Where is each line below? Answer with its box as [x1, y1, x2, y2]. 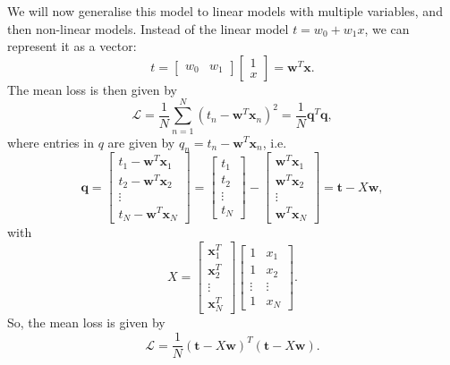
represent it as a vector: [7, 37, 137, 55]
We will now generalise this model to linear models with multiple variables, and [7, 2, 443, 20]
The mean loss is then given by [7, 80, 177, 98]
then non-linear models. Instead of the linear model [7, 19, 289, 38]
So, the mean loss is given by [7, 313, 166, 332]
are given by [107, 132, 175, 151]
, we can [364, 19, 410, 38]
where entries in [7, 132, 94, 151]
